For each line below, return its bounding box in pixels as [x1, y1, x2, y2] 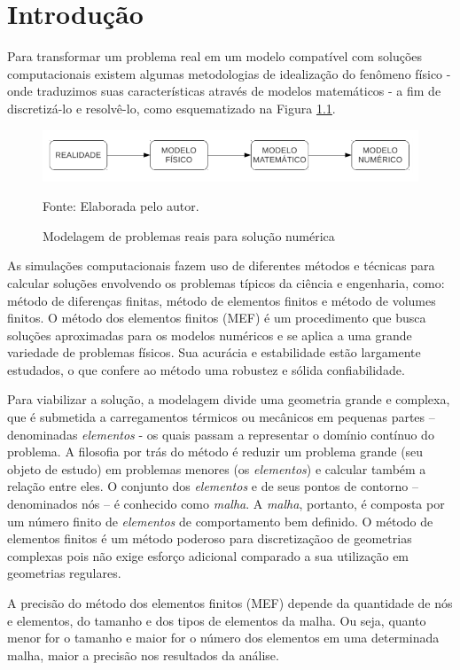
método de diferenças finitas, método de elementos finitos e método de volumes [7, 291, 436, 309]
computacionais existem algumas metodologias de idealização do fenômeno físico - [7, 64, 451, 82]
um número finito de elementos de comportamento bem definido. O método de [7, 511, 433, 530]
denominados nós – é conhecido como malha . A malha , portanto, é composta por [7, 495, 445, 513]
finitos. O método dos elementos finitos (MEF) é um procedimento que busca [7, 308, 426, 327]
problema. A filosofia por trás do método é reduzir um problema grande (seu [7, 442, 424, 461]
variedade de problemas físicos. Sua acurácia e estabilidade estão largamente [7, 343, 421, 362]
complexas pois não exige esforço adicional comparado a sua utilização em [7, 546, 409, 565]
